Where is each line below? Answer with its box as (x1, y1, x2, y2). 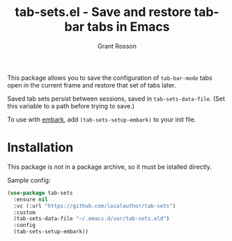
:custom (13, 209, 36, 216)
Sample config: (7, 176, 51, 184)
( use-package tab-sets (7, 189, 73, 197)
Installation (7, 140, 74, 156)
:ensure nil (13, 196, 49, 203)
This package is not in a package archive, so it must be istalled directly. (7, 163, 212, 171)
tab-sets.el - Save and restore (15, 4, 192, 20)
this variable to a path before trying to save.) (7, 101, 134, 110)
